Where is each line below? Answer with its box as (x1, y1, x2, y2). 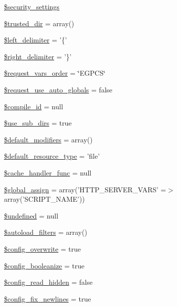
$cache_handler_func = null (4, 167, 92, 177)
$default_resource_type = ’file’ (4, 151, 100, 161)
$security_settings (4, 1, 59, 11)
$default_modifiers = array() (4, 134, 93, 144)
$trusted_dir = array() (4, 18, 74, 28)
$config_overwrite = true (4, 243, 81, 254)
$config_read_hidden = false (4, 277, 93, 287)
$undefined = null (4, 210, 59, 220)
